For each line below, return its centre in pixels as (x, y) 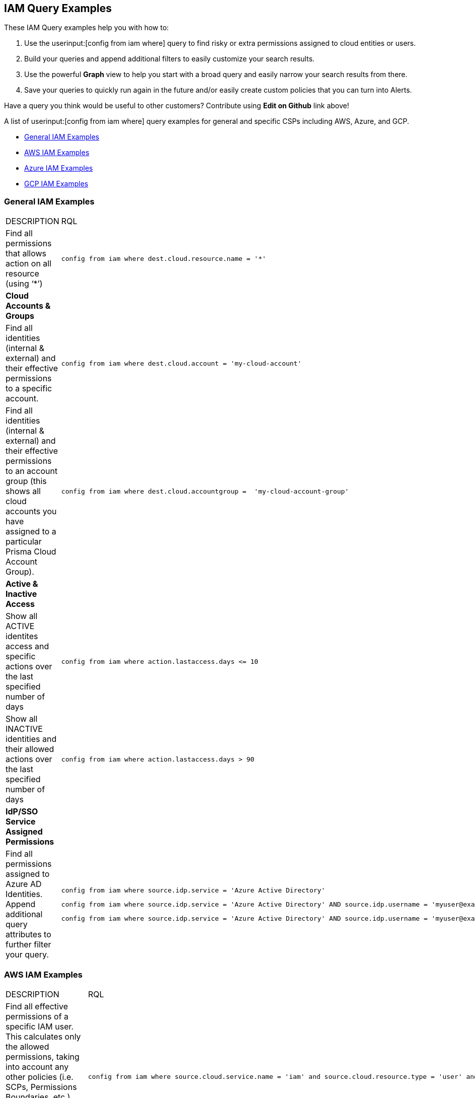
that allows (26, 254)
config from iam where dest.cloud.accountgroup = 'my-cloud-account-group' (205, 491)
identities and (31, 739)
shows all (23, 491)
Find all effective (37, 1006)
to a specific (29, 389)
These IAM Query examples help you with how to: (87, 28)
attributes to (28, 935)
